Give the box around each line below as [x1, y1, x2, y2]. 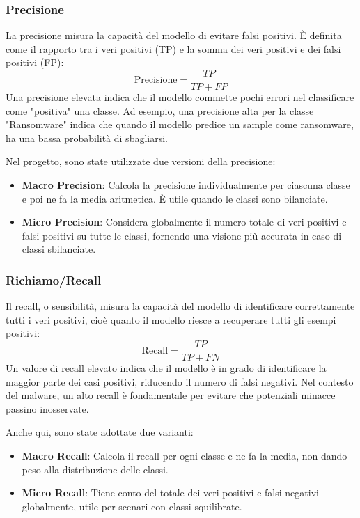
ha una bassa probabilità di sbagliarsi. [6, 130, 168, 145]
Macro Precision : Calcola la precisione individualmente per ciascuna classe [22, 178, 350, 192]
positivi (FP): [6, 55, 64, 70]
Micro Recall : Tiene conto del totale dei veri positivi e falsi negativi [22, 485, 319, 500]
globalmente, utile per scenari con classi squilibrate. [22, 499, 242, 513]
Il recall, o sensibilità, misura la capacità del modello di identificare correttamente [6, 299, 355, 313]
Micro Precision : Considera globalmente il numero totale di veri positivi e [22, 214, 347, 229]
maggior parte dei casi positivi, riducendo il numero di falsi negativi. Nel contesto [6, 374, 354, 388]
